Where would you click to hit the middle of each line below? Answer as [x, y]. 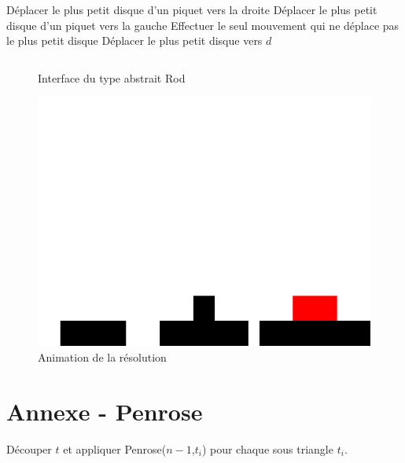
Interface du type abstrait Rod [112, 77]
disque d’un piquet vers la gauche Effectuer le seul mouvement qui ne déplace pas [203, 25]
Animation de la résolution [102, 356]
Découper [29, 448]
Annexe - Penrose [105, 411]
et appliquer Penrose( [115, 448]
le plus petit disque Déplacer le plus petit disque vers [134, 40]
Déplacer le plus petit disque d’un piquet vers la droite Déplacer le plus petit [192, 9]
